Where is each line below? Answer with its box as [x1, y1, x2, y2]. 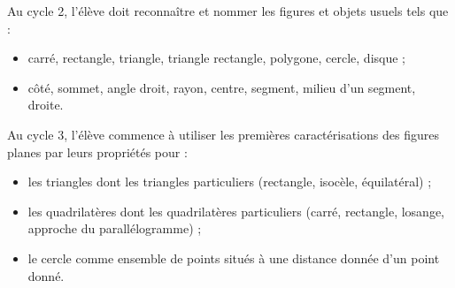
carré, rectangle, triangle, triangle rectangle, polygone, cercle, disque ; [27, 49, 405, 67]
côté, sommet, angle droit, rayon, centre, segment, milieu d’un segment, [27, 78, 416, 96]
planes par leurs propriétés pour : [7, 142, 188, 161]
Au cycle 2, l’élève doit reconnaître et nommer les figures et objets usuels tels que [7, 2, 449, 19]
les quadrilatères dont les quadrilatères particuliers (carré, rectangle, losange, [27, 201, 444, 220]
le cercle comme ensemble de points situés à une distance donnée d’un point [27, 248, 440, 267]
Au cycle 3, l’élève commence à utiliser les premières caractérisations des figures [7, 125, 439, 143]
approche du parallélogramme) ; [27, 219, 202, 238]
